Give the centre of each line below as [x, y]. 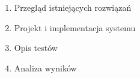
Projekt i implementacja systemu [75, 27]
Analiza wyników [45, 67]
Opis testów [36, 48]
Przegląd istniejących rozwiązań [73, 7]
